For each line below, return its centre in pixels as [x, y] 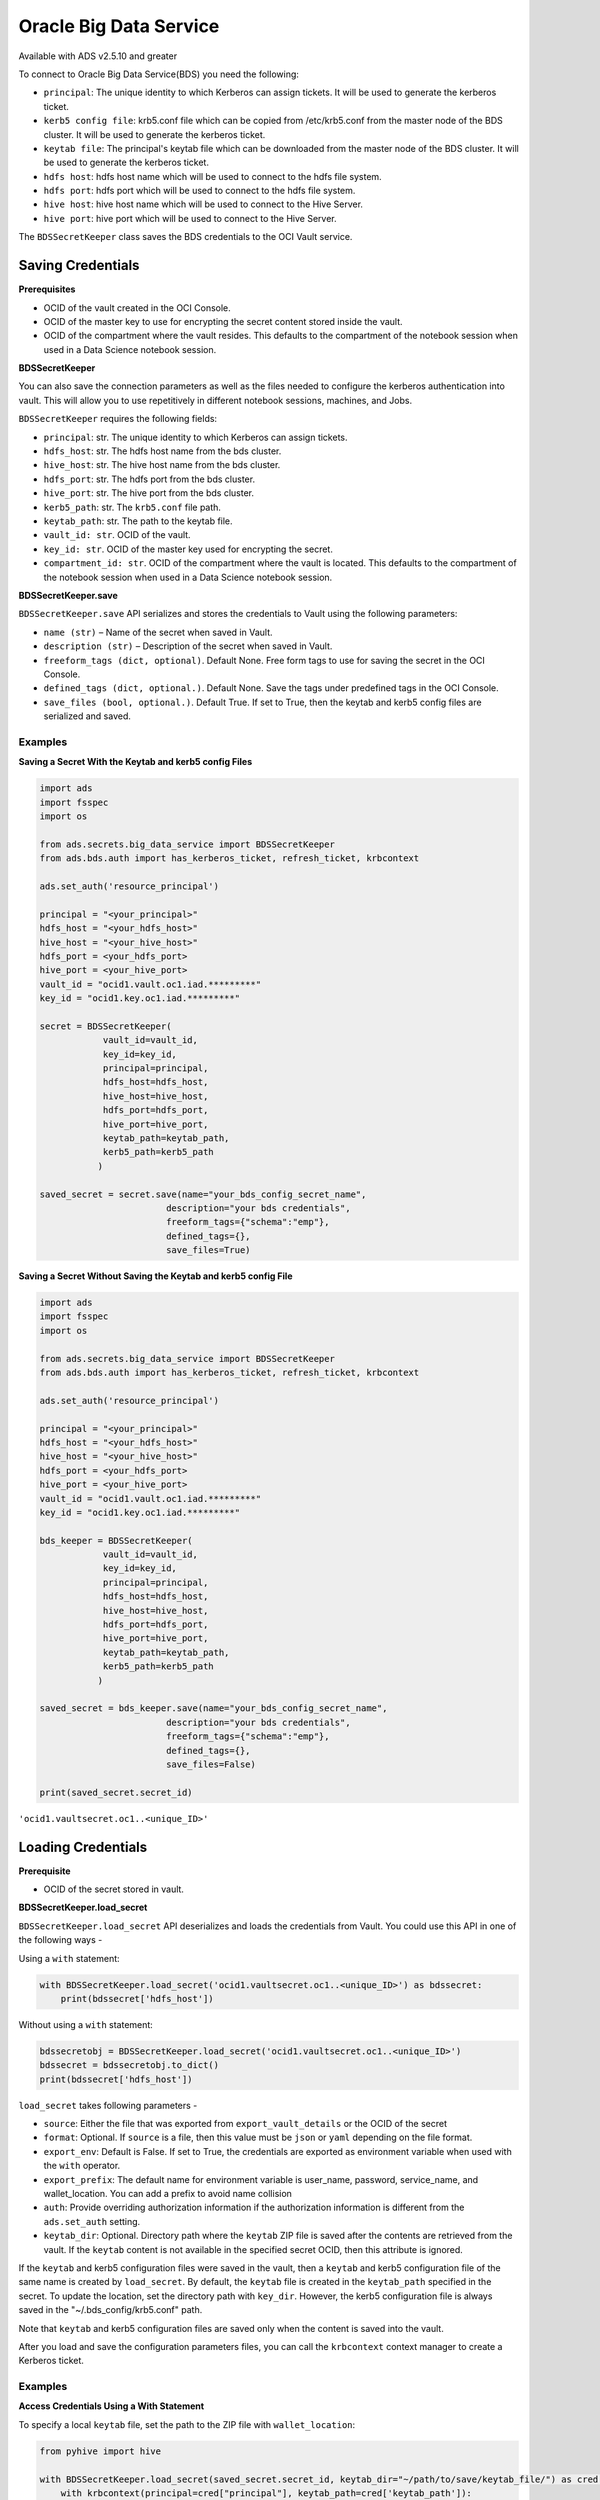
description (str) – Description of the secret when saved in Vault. [188, 646]
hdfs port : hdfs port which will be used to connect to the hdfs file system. [199, 191]
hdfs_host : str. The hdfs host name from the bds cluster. [162, 451]
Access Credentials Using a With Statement [111, 2406]
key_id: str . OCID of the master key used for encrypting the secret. [188, 549]
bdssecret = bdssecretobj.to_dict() [129, 2065]
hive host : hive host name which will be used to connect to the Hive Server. [203, 204]
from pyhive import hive [100, 2451]
